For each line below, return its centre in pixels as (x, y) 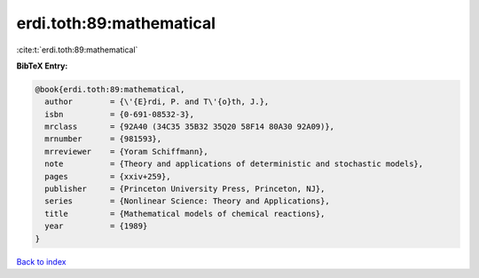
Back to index (41, 261)
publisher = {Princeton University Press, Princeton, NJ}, (185, 189)
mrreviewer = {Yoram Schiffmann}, (126, 151)
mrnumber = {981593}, (103, 139)
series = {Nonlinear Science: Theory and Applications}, (187, 201)
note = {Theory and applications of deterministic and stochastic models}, (234, 164)
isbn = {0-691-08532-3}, (120, 114)
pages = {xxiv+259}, (108, 176)
